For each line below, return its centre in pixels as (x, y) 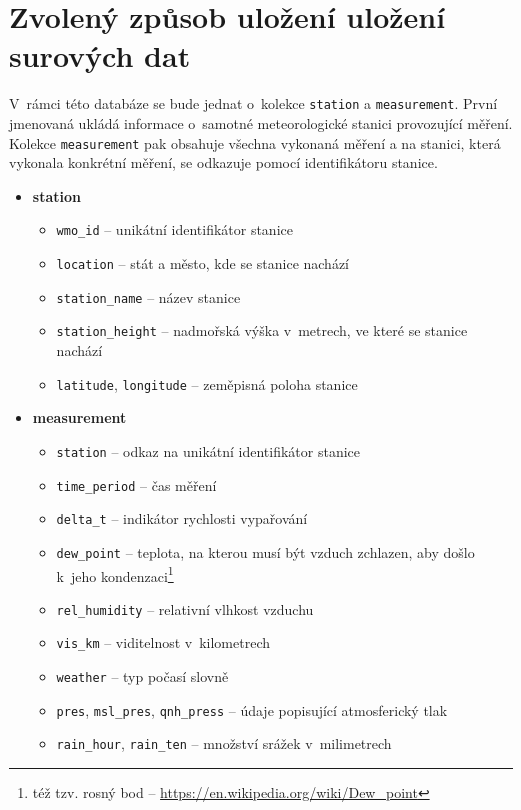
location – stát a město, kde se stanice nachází (203, 263)
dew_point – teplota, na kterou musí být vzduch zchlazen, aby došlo (265, 551)
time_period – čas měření (136, 484)
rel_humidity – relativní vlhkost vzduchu (185, 608)
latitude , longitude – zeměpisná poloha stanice (207, 383)
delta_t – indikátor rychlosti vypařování (182, 518)
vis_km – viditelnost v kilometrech (163, 642)
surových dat (100, 55)
